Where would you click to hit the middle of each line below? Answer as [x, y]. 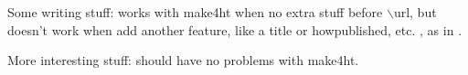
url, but [415, 12]
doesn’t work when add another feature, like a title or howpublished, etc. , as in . [235, 29]
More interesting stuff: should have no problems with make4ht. [183, 60]
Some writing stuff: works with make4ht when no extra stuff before [195, 12]
